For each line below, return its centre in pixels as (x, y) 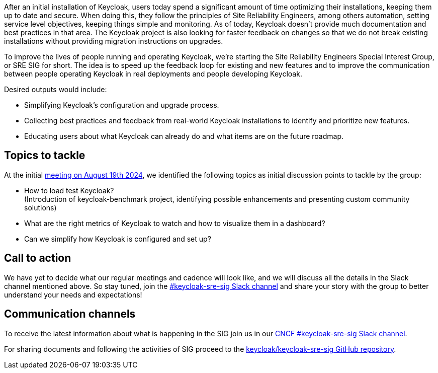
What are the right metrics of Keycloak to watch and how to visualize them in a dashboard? (175, 223)
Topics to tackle (45, 156)
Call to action (38, 258)
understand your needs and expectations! (73, 294)
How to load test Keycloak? (69, 190)
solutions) (40, 207)
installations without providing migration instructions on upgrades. (114, 41)
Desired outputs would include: (56, 89)
